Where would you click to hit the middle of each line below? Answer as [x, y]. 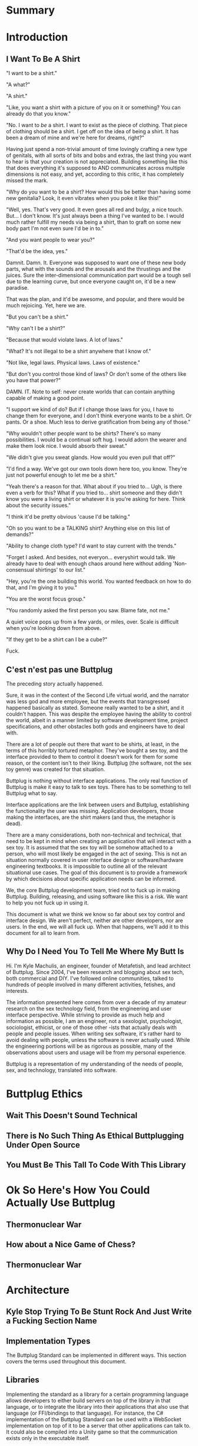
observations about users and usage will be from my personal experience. [96, 1052]
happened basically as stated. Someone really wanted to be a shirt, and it [95, 708]
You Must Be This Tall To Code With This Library [96, 1165]
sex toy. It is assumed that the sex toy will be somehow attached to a [89, 847]
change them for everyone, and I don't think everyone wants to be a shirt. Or [99, 416]
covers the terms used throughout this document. [66, 1361]
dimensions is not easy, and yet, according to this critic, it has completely [95, 174]
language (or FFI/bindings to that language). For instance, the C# [85, 1413]
